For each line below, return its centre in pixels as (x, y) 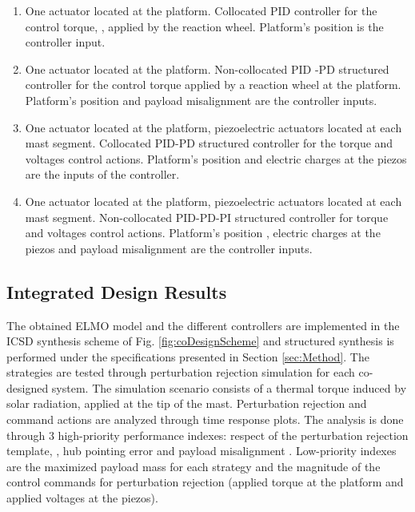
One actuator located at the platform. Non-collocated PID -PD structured (207, 69)
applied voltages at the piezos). (82, 498)
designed (28, 387)
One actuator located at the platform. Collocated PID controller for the (201, 10)
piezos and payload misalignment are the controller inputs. (169, 248)
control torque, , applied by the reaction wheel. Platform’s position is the (204, 26)
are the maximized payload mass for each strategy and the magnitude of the (194, 466)
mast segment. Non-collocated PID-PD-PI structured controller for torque (207, 217)
